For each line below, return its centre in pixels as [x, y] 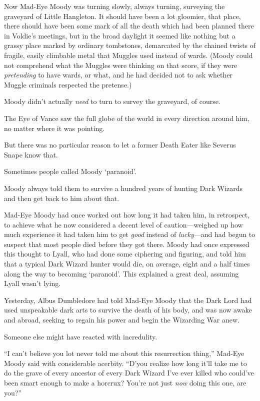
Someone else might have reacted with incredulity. [81, 336]
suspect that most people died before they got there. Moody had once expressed [127, 244]
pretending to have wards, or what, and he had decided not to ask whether [118, 75]
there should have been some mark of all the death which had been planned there [129, 26]
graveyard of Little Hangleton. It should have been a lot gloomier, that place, [122, 16]
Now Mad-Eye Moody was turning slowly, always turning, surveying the [114, 6]
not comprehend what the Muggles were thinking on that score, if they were [121, 65]
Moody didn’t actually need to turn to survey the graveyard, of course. [112, 101]
